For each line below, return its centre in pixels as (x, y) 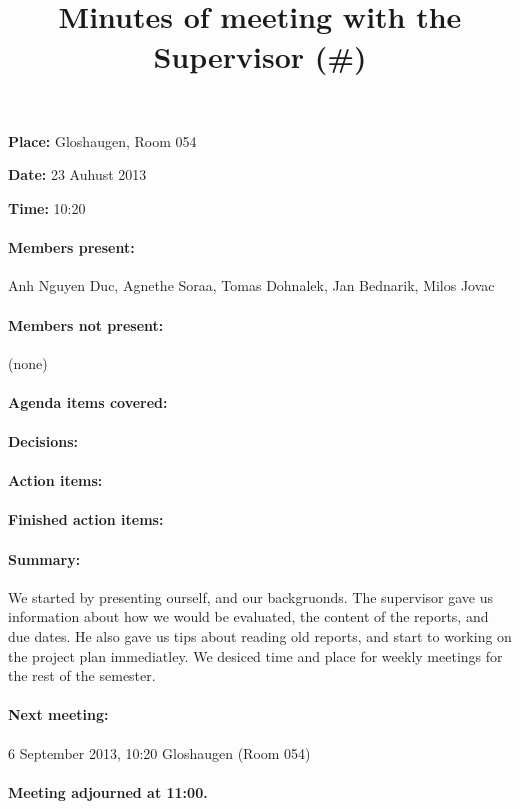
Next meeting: (58, 714)
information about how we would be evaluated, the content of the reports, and (248, 616)
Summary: (44, 558)
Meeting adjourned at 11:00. (108, 791)
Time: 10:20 (47, 207)
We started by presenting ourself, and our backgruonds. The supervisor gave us (250, 596)
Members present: (71, 247)
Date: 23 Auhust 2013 (77, 174)
